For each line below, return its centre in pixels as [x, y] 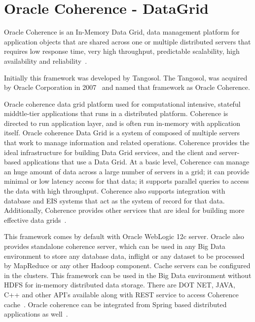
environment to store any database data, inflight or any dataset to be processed [124, 256]
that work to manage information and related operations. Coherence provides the [127, 142]
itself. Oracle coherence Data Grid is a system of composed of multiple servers [122, 133]
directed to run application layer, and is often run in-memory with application [122, 123]
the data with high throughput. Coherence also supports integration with [115, 191]
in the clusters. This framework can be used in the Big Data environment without [128, 275]
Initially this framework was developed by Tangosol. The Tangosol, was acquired [126, 77]
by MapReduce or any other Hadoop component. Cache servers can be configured [127, 265]
